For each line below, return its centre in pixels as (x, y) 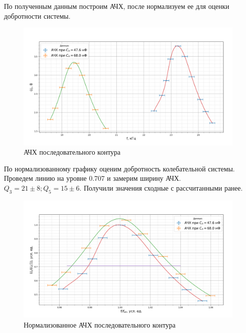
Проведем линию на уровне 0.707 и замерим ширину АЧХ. (92, 178)
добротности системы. (37, 16)
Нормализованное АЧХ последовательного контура (100, 324)
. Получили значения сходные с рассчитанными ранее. (161, 188)
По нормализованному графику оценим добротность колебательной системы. (120, 168)
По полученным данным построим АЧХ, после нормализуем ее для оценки (117, 6)
